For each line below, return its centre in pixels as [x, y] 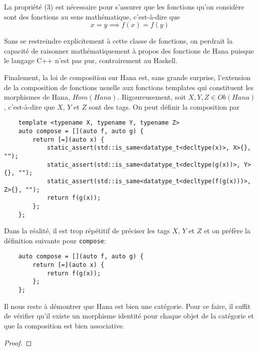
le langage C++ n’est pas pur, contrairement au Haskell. [91, 60]
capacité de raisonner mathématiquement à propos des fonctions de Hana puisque [129, 50]
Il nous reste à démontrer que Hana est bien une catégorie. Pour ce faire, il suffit [127, 306]
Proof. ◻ [18, 342]
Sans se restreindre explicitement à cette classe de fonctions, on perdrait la [118, 41]
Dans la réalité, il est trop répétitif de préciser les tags [87, 231]
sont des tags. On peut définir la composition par [164, 106]
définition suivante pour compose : [55, 240]
